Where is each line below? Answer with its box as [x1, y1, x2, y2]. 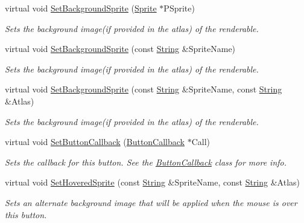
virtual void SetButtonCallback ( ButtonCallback [5, 135, 185, 148]
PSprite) [163, 2, 195, 14]
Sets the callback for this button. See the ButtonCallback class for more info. [5, 155, 287, 168]
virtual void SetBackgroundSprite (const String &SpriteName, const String [5, 83, 282, 95]
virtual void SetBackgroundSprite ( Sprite [5, 2, 157, 14]
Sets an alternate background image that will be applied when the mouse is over [5, 196, 297, 208]
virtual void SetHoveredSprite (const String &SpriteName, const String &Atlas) [5, 176, 300, 189]
